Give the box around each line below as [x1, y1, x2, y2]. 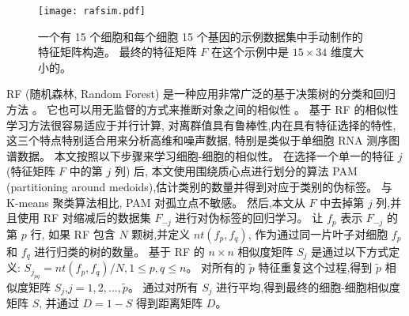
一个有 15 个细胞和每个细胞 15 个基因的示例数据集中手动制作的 [38, 28, 363, 44]
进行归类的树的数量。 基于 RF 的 [34, 243, 205, 259]
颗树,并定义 [131, 225, 191, 242]
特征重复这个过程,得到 [258, 259, 373, 276]
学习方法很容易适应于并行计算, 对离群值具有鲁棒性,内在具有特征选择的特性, [6, 116, 396, 133]
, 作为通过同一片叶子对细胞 [248, 225, 388, 242]
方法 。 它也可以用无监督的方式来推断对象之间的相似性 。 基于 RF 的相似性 [6, 101, 399, 118]
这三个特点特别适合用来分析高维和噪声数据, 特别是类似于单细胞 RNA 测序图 [6, 132, 400, 149]
